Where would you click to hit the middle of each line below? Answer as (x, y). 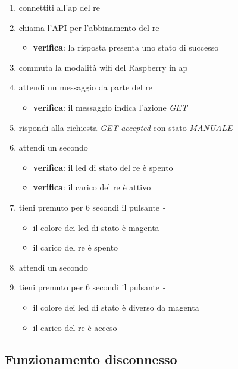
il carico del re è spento (76, 247)
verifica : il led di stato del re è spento (103, 167)
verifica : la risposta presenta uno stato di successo (126, 47)
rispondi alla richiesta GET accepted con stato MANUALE (126, 127)
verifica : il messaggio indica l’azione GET (110, 107)
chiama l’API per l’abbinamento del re (89, 27)
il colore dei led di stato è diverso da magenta (116, 307)
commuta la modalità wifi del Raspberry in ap (103, 67)
